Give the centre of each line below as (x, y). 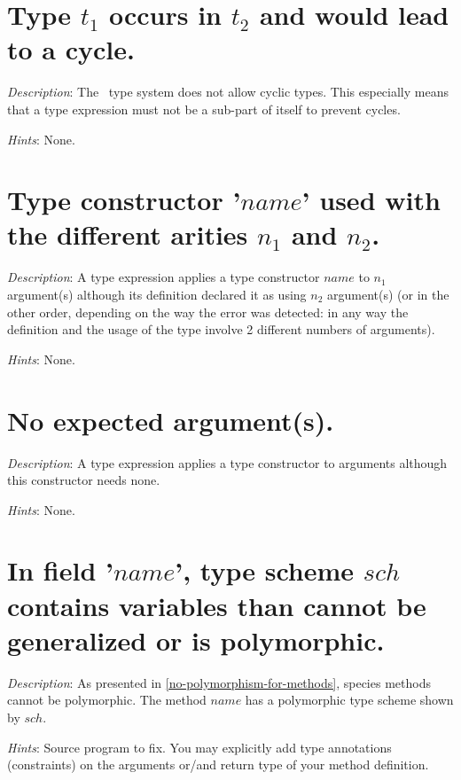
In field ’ (60, 570)
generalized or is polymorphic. (196, 640)
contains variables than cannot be (217, 605)
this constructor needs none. (84, 480)
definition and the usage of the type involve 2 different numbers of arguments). (221, 329)
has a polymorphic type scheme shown (349, 700)
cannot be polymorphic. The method (107, 700)
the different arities (128, 234)
